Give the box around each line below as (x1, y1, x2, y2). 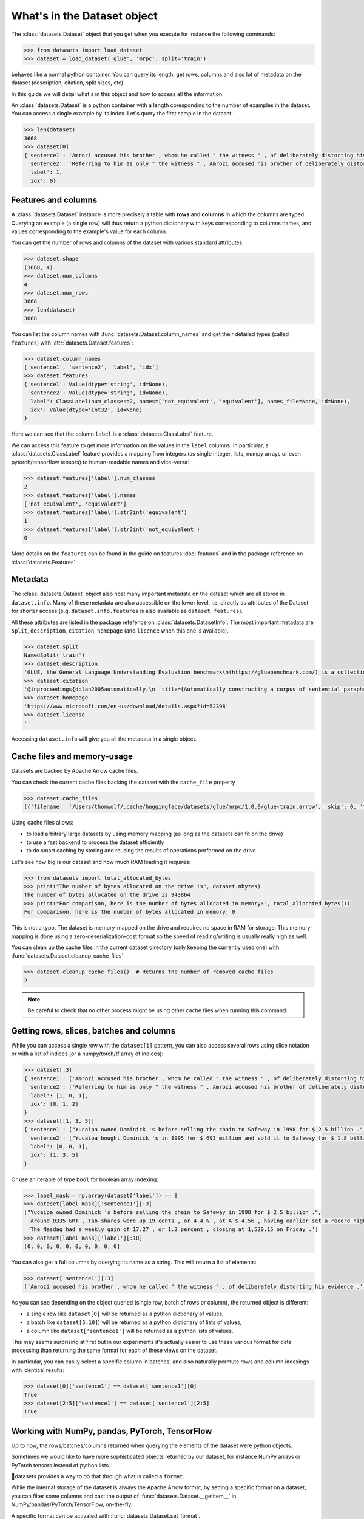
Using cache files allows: (11, 819, 74, 826)
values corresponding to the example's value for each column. (11, 228, 167, 235)
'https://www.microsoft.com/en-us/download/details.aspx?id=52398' (24, 702, 229, 710)
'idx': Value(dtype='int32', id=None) (27, 406, 143, 413)
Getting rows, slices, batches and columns (11, 1026, 176, 1036)
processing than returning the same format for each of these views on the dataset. (11, 1346, 218, 1354)
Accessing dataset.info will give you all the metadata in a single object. (11, 735, 197, 742)
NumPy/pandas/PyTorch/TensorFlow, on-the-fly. (11, 1501, 133, 1508)
